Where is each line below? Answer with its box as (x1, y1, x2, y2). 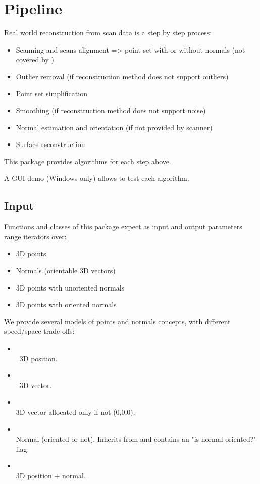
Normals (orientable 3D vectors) (16, 265, 116, 276)
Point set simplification (16, 88, 87, 99)
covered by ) (16, 54, 54, 65)
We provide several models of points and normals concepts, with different (4, 316, 231, 326)
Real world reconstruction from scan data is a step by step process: (4, 27, 212, 38)
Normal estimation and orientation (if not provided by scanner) (16, 122, 213, 132)
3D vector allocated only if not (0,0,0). (16, 406, 135, 417)
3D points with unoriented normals (16, 282, 125, 293)
